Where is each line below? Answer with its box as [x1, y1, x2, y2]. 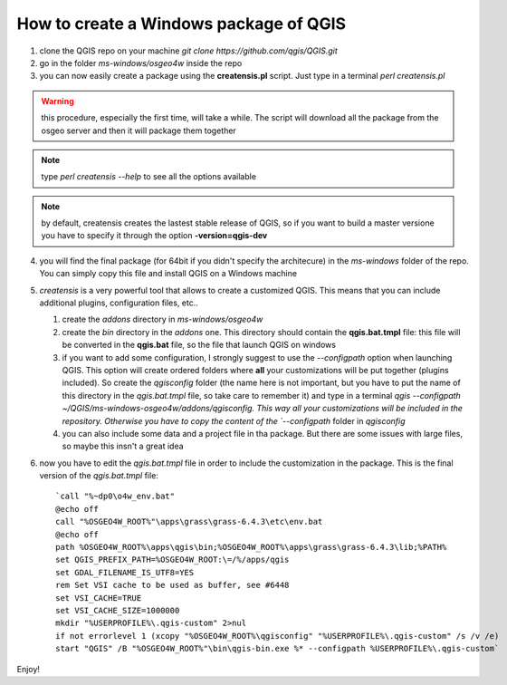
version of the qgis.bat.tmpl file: [39, 470, 158, 481]
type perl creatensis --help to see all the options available [41, 171, 257, 182]
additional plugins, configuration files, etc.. [39, 297, 199, 308]
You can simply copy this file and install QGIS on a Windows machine [39, 268, 298, 279]
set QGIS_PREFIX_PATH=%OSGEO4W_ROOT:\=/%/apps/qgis [55, 555, 290, 565]
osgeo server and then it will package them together [41, 125, 237, 136]
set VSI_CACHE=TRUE [55, 593, 142, 603]
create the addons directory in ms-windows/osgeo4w [62, 314, 263, 325]
